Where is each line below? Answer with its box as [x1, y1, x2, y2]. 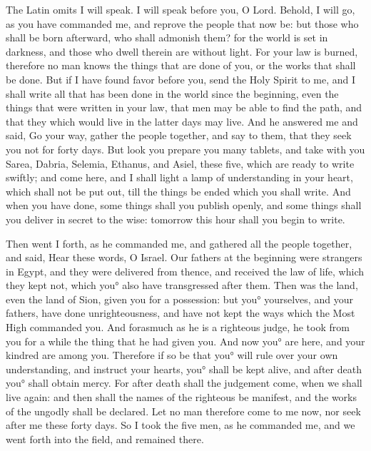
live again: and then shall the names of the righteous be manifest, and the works [6, 390, 357, 405]
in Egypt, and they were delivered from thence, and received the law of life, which [6, 263, 365, 278]
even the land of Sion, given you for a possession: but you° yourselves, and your [6, 291, 353, 306]
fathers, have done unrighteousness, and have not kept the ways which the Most [6, 305, 355, 320]
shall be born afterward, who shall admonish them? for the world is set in [6, 30, 328, 45]
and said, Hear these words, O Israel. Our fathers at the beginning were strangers [6, 250, 362, 265]
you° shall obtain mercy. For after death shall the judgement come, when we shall [6, 375, 362, 390]
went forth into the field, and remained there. [6, 431, 204, 446]
